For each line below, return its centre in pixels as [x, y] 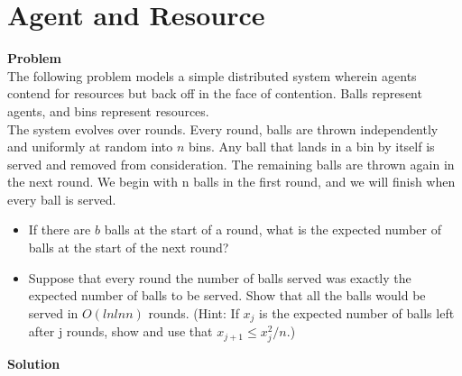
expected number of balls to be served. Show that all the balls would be [227, 295]
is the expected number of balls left [357, 312]
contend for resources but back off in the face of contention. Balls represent [215, 93]
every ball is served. [62, 199]
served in [53, 312]
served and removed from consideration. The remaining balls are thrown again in [231, 164]
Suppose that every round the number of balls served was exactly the [220, 277]
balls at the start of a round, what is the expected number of [273, 229]
